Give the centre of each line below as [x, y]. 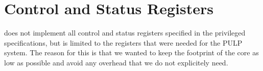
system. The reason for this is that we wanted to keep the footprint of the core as [131, 52]
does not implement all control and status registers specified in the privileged [125, 33]
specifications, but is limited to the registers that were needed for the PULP [123, 42]
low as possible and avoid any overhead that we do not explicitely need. [116, 62]
